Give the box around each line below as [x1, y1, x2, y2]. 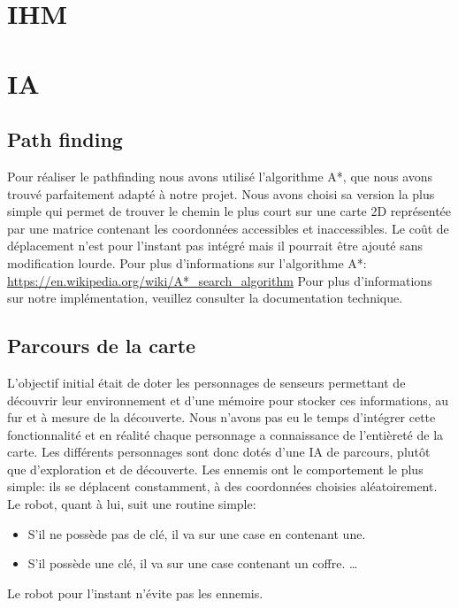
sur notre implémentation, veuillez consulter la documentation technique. [7, 289, 403, 307]
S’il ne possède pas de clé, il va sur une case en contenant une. [27, 524, 366, 543]
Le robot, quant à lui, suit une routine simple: [7, 495, 256, 513]
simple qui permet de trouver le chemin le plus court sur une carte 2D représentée [7, 202, 452, 220]
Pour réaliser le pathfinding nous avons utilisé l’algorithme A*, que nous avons [7, 166, 433, 185]
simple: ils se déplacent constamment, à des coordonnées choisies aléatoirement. [7, 477, 438, 496]
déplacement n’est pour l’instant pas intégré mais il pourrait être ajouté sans [7, 236, 424, 255]
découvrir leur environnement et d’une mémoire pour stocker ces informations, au [7, 390, 449, 409]
